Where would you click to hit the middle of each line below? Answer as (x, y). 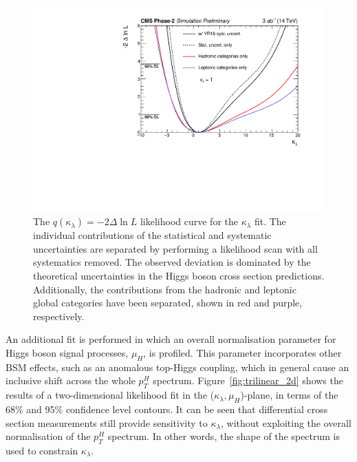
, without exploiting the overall (286, 422)
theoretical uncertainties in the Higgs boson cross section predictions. (179, 276)
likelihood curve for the (189, 221)
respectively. (59, 316)
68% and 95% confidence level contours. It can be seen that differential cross (167, 409)
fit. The (270, 221)
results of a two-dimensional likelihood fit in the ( (110, 395)
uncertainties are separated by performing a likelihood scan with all (175, 248)
